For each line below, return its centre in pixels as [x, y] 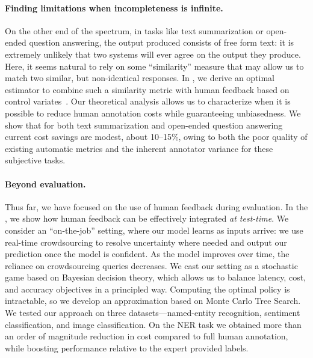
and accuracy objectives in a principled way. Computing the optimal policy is [147, 289]
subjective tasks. [35, 160]
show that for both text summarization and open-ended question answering [144, 125]
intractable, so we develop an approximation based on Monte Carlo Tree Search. [153, 301]
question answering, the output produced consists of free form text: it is [162, 42]
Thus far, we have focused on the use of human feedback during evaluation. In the [156, 206]
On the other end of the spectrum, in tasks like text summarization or [134, 30]
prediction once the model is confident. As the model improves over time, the [147, 254]
